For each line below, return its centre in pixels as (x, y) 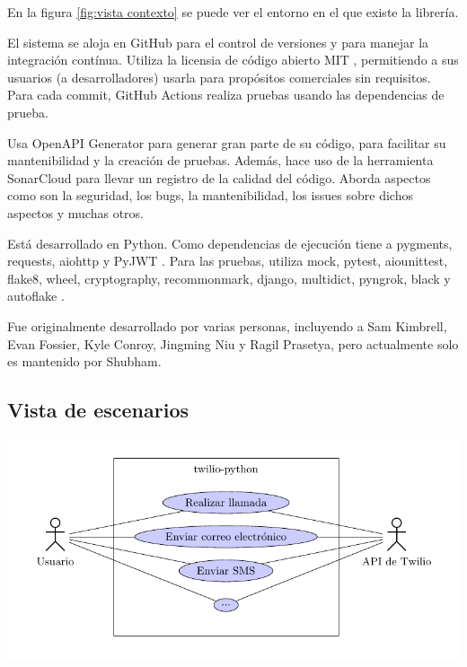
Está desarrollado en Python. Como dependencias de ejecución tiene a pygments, (230, 243)
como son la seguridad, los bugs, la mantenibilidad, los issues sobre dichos (210, 195)
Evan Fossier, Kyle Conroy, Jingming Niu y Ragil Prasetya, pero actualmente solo (233, 343)
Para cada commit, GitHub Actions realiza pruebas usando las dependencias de (226, 95)
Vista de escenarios (98, 410)
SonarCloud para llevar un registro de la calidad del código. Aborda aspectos (219, 177)
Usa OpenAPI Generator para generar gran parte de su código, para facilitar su (227, 142)
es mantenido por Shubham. (84, 361)
